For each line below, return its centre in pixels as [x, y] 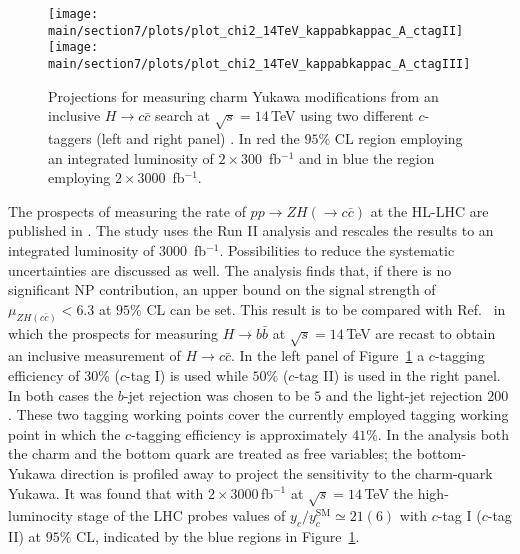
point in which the [64, 433]
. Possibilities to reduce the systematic [337, 249]
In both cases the [61, 394]
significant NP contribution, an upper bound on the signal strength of [222, 289]
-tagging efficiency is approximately [239, 433]
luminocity [40, 515]
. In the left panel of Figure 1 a [328, 355]
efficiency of [44, 374]
